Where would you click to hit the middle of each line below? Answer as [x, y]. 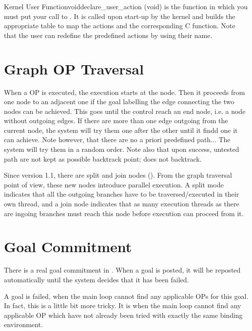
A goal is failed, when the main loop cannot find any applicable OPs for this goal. [126, 296]
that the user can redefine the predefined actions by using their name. [108, 35]
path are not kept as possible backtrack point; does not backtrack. [103, 158]
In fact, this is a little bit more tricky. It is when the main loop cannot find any [123, 305]
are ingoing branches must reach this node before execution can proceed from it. [124, 213]
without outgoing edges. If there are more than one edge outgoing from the [116, 120]
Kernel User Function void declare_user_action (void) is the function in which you [126, 6]
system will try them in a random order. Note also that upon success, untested [122, 149]
